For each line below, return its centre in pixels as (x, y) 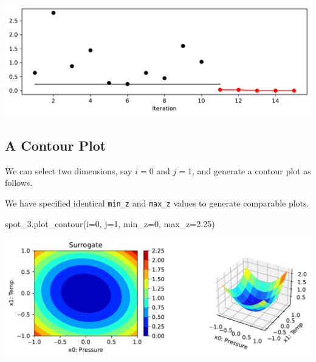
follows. (19, 183)
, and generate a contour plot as (252, 170)
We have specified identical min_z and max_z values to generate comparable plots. (157, 203)
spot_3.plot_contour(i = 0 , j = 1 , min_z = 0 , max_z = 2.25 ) (110, 223)
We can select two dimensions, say (69, 170)
